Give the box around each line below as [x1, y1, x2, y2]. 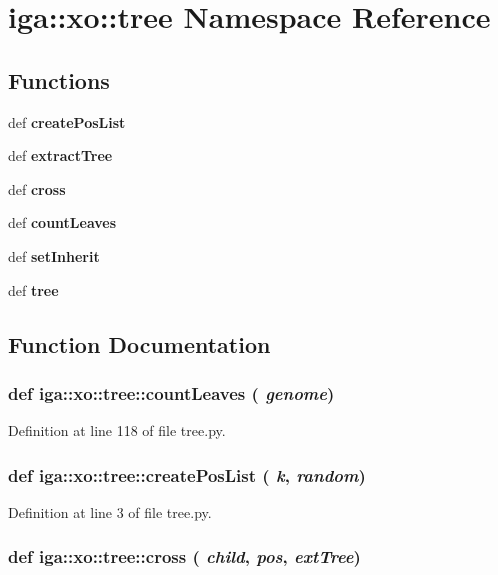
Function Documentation [8, 328, 271, 359]
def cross [8, 178, 66, 199]
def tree [8, 279, 59, 300]
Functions [8, 64, 110, 95]
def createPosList [8, 111, 126, 132]
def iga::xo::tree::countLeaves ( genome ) [8, 380, 335, 405]
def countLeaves [8, 212, 117, 233]
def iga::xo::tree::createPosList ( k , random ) [8, 462, 366, 487]
